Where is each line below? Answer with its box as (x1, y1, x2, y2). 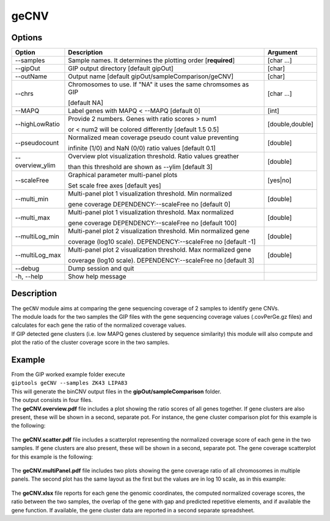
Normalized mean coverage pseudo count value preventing (68, 133, 239, 142)
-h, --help (15, 272, 43, 281)
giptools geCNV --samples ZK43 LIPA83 (11, 379, 128, 387)
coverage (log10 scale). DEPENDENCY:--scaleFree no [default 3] (68, 257, 255, 265)
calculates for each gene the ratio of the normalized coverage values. (11, 321, 186, 329)
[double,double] (267, 120, 314, 128)
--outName (15, 72, 48, 81)
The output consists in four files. (11, 396, 93, 404)
